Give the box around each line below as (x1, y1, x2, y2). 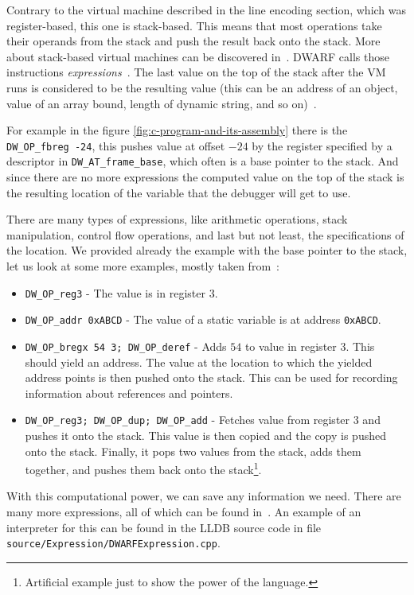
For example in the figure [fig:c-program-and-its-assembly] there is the (6, 122, 348, 138)
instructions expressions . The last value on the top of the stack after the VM (6, 64, 386, 80)
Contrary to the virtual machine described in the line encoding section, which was (6, 2, 407, 17)
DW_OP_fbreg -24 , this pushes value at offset (6, 137, 225, 154)
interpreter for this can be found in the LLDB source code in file (6, 519, 322, 535)
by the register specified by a (252, 137, 393, 154)
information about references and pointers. (25, 384, 233, 401)
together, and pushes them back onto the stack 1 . (25, 459, 262, 477)
